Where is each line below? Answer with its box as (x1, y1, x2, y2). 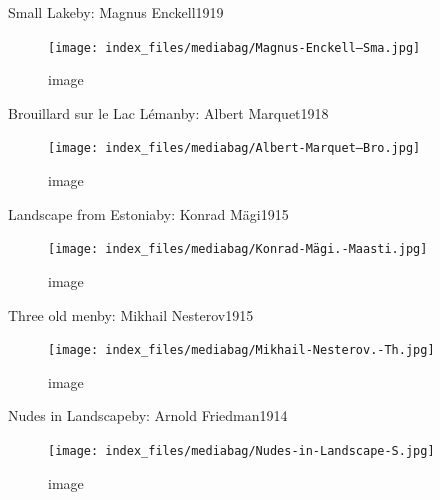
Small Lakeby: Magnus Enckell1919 (8, 2, 224, 22)
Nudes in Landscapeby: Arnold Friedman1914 (8, 405, 288, 426)
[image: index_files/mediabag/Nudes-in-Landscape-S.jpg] (48, 443, 435, 458)
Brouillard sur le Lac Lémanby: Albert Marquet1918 (8, 102, 329, 123)
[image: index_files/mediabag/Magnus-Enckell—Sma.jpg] (48, 40, 421, 55)
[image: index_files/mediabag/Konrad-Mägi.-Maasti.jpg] (48, 242, 428, 257)
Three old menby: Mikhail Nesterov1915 (8, 304, 254, 325)
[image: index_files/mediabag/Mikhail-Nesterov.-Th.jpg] (48, 343, 435, 358)
